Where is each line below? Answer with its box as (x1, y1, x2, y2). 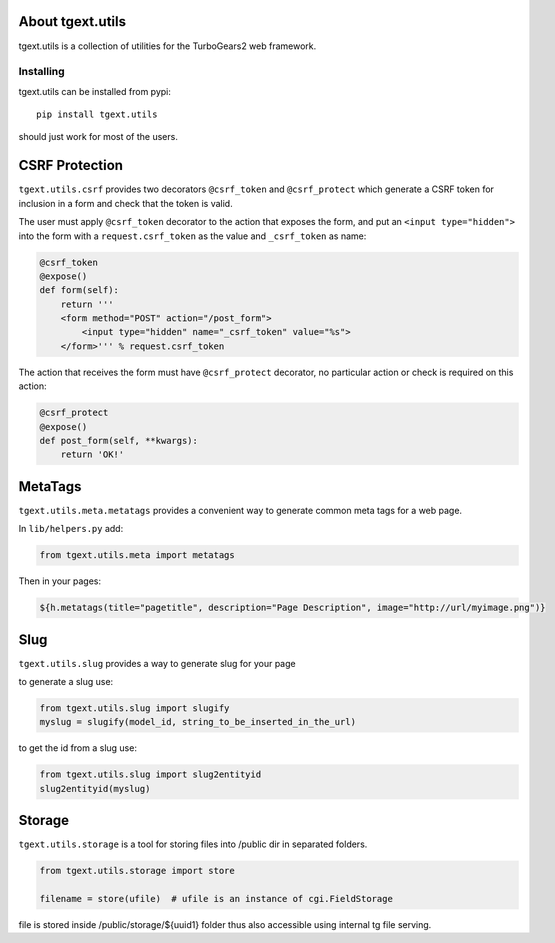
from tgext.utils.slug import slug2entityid (39, 769, 262, 780)
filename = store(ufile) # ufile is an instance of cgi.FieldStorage (39, 893, 394, 905)
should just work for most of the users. (18, 131, 179, 143)
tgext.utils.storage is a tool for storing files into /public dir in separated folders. (18, 838, 368, 850)
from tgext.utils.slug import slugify (39, 703, 230, 714)
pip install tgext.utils (36, 109, 158, 120)
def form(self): (39, 285, 120, 296)
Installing (18, 65, 65, 79)
